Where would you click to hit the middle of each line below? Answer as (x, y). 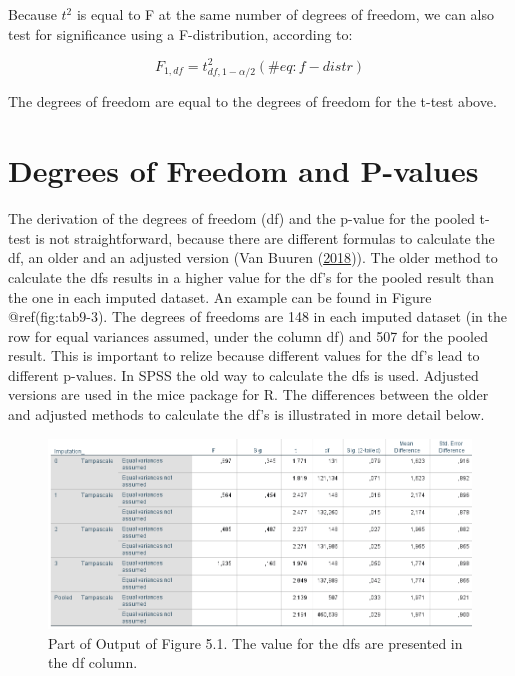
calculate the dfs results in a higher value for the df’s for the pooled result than (251, 276)
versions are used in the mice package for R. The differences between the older (248, 394)
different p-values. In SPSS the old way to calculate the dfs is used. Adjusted (243, 374)
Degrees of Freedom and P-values (243, 170)
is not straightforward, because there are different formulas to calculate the (265, 237)
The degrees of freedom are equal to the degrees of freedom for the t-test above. (252, 101)
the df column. (93, 662)
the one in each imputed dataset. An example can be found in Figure (220, 296)
